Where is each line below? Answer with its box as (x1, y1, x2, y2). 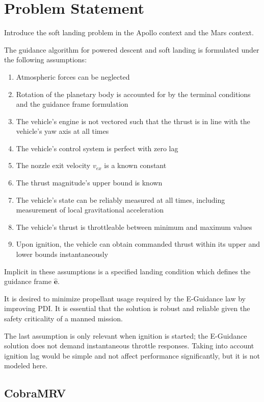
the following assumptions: (4, 54, 87, 65)
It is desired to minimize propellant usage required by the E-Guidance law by (4, 293, 246, 303)
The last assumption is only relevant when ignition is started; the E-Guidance (4, 330, 247, 341)
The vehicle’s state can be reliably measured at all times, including (16, 194, 225, 205)
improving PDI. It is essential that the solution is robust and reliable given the (4, 303, 250, 314)
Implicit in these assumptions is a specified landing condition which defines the (4, 266, 251, 276)
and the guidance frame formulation (16, 99, 128, 109)
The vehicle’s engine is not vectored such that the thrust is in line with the (16, 115, 250, 126)
